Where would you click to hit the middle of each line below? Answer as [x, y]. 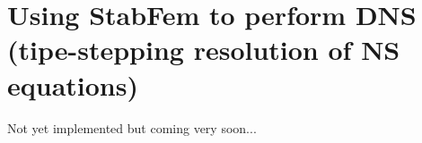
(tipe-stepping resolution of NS [204, 50]
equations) [73, 84]
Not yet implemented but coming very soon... [132, 127]
